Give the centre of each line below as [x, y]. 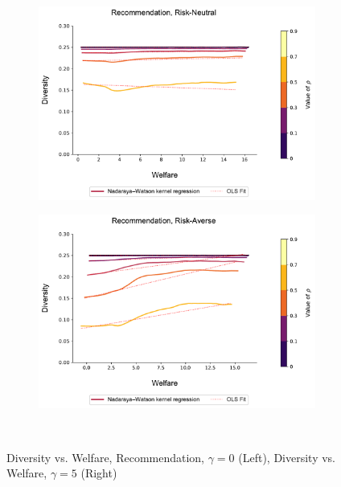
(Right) [99, 473]
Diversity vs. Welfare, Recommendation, [106, 457]
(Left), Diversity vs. [287, 457]
